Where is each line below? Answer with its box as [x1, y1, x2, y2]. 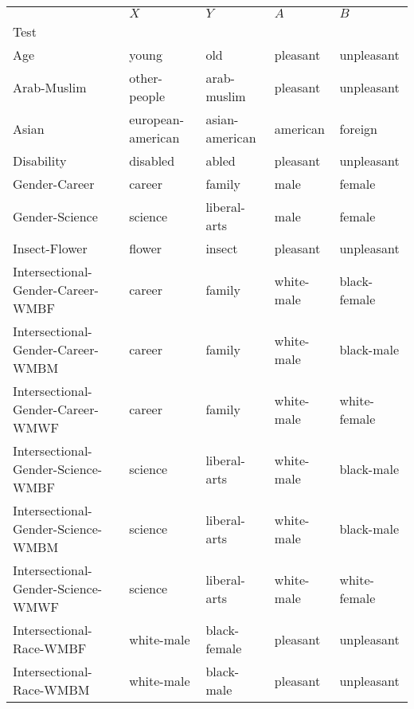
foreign [339, 119, 378, 138]
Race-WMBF [13, 639, 87, 657]
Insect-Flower [13, 239, 88, 257]
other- [129, 69, 162, 87]
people [129, 87, 166, 105]
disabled [129, 151, 175, 170]
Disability [13, 151, 67, 170]
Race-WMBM [13, 680, 90, 699]
